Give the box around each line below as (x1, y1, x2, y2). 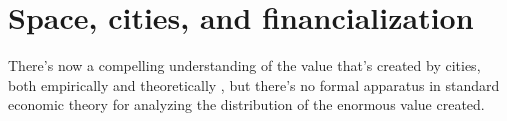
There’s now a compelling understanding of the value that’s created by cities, (8, 55, 481, 76)
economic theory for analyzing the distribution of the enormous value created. (8, 94, 485, 115)
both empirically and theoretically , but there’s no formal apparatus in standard (8, 74, 500, 95)
